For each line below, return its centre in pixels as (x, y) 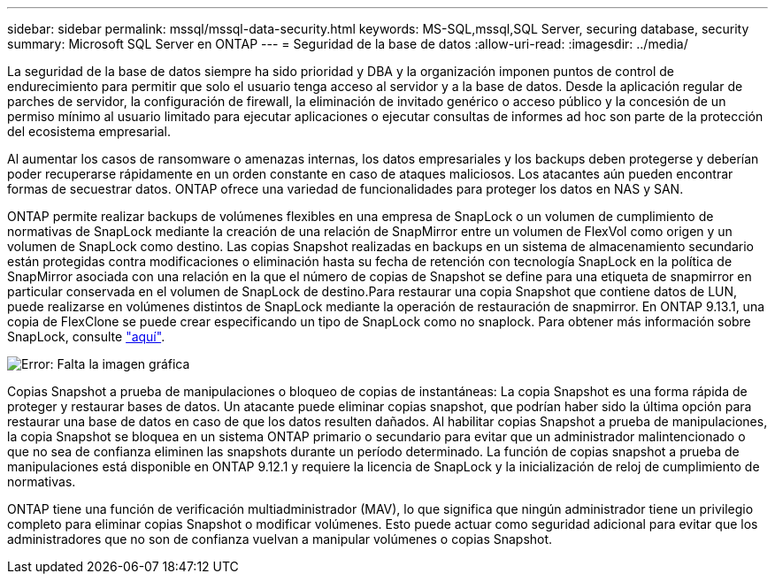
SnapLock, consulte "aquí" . (86, 336)
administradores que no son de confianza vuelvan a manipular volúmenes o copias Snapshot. (280, 539)
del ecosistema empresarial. (89, 131)
